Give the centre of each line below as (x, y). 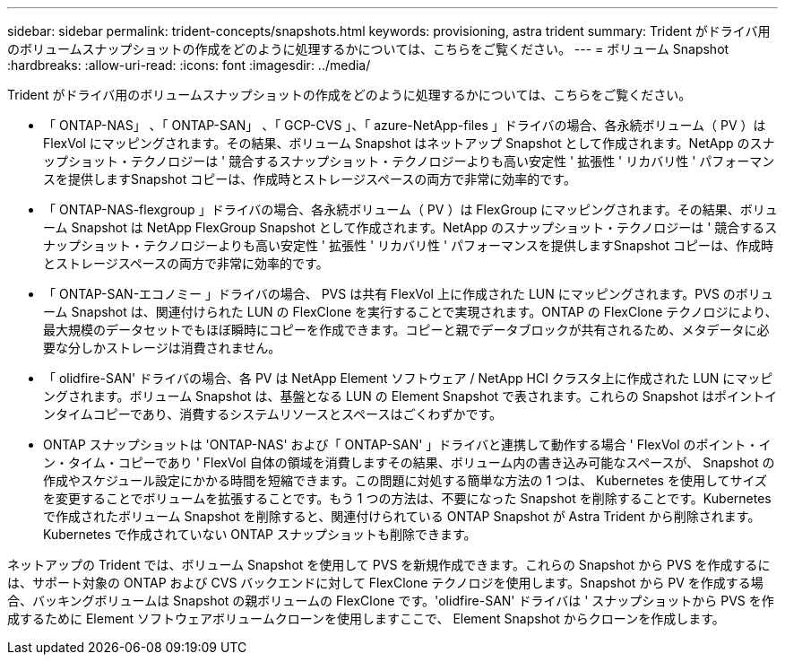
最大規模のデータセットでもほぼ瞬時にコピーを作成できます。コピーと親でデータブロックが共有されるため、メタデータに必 (406, 330)
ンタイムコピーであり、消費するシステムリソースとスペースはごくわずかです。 (272, 414)
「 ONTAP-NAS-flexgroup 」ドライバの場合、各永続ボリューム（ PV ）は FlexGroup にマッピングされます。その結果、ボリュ (410, 209)
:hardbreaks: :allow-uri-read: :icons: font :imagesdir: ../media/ (189, 65)
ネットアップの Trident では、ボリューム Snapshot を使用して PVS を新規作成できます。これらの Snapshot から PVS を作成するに (389, 565)
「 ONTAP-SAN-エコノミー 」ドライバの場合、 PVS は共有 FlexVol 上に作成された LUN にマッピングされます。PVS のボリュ (408, 294)
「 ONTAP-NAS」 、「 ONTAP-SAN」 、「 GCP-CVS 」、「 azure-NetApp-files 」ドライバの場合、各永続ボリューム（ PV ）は (405, 125)
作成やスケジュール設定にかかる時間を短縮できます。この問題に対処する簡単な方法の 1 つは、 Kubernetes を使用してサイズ (405, 480)
